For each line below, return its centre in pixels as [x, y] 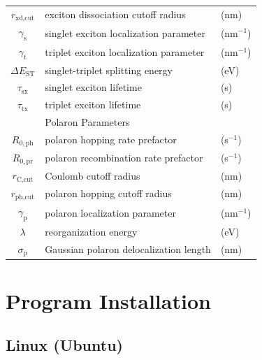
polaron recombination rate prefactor [124, 158]
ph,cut [25, 197]
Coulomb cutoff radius [93, 175]
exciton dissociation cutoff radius [115, 14]
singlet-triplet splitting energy [109, 70]
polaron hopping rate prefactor [111, 139]
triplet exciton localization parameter [125, 51]
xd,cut [24, 19]
